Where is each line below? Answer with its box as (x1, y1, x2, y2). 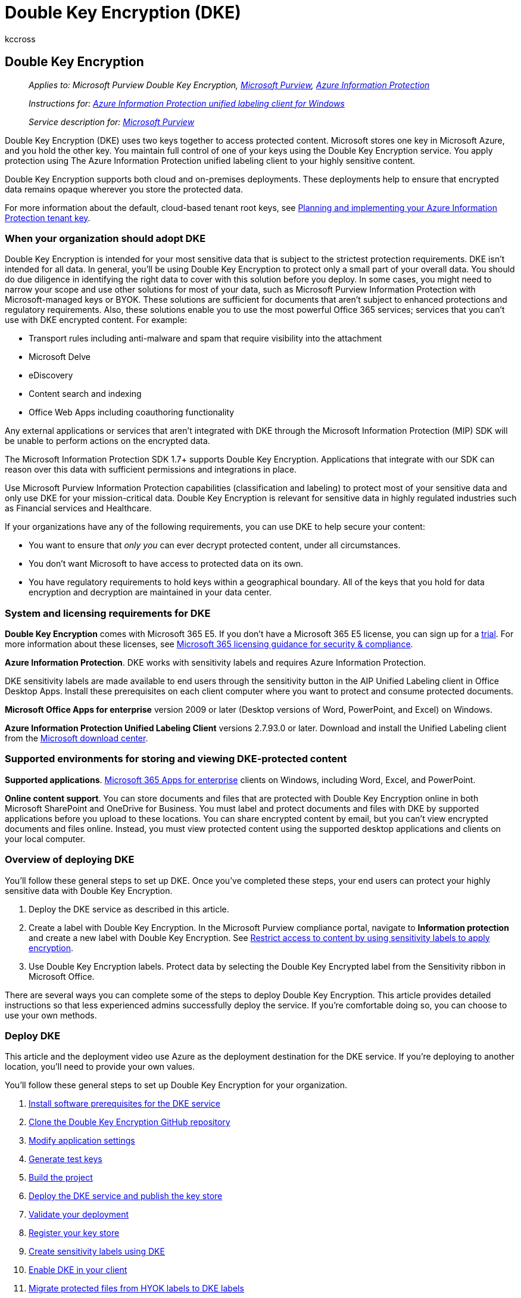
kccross (5, 33, 36, 44)
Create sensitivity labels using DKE (29, 1246, 165, 1257)
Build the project (29, 1172, 93, 1183)
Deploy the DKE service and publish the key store (29, 1191, 223, 1201)
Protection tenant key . (5, 212, 91, 223)
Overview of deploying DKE (5, 853, 135, 866)
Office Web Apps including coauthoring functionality (29, 407, 235, 418)
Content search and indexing (29, 389, 142, 399)
